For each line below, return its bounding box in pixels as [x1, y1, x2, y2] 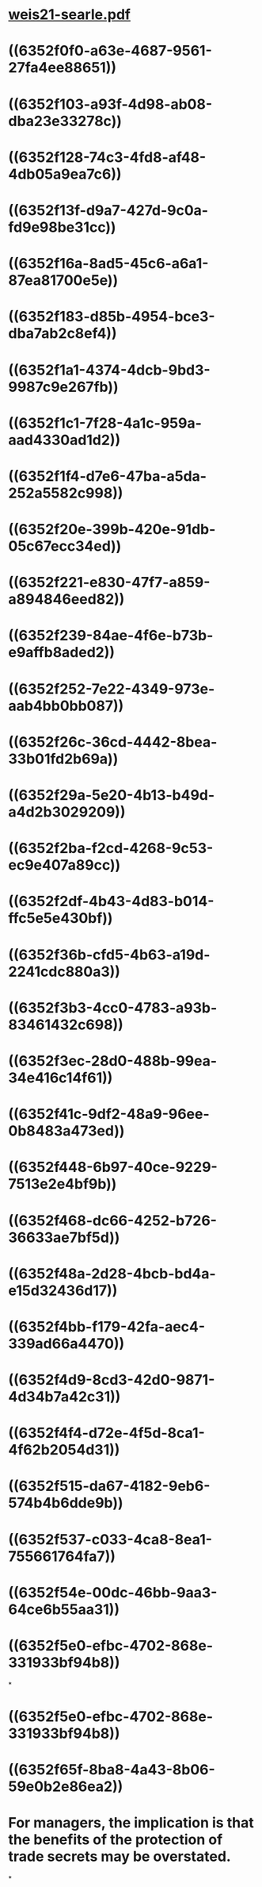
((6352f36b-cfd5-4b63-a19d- [8, 946, 211, 963]
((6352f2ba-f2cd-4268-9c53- [8, 840, 214, 858]
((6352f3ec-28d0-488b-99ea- [8, 1051, 218, 1070]
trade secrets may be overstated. [8, 1847, 231, 1866]
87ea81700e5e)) [8, 271, 119, 290]
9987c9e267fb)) [8, 378, 119, 396]
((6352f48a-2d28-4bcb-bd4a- [8, 1264, 216, 1282]
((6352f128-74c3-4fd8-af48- [8, 148, 207, 166]
